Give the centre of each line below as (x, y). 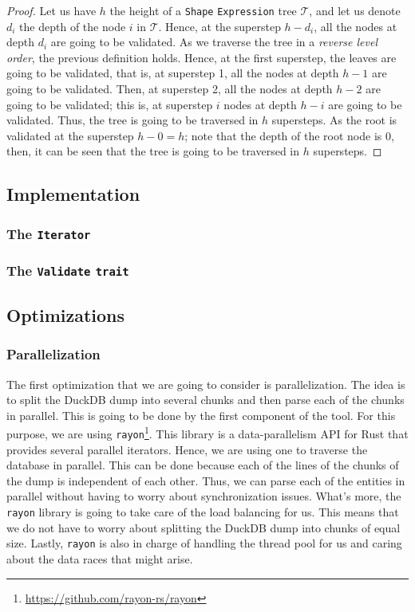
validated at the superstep (70, 135)
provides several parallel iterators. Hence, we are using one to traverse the (187, 449)
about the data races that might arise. (100, 558)
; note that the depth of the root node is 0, (289, 135)
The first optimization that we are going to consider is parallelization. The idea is (206, 384)
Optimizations (66, 314)
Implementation (73, 194)
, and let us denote (355, 10)
